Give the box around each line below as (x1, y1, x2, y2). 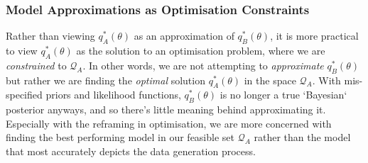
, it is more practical (270, 28, 359, 43)
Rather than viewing (6, 28, 95, 43)
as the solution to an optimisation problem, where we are (76, 43, 325, 58)
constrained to (6, 57, 67, 72)
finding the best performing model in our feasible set (6, 130, 234, 145)
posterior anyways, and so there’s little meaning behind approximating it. (6, 102, 326, 117)
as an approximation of (134, 28, 234, 43)
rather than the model (254, 130, 351, 145)
